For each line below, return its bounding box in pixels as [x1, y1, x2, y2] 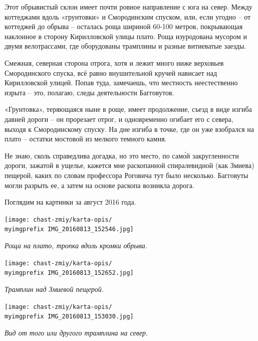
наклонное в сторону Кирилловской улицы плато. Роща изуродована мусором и [5, 31, 247, 41]
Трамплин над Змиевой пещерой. [5, 283, 104, 294]
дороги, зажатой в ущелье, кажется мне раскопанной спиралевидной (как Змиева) [5, 160, 254, 170]
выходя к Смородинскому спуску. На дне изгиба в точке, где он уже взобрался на [5, 123, 254, 134]
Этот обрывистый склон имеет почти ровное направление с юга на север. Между [5, 2, 252, 12]
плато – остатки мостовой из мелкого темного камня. [5, 133, 167, 144]
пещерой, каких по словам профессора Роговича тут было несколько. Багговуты [5, 169, 248, 180]
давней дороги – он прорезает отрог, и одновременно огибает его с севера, [5, 113, 233, 124]
